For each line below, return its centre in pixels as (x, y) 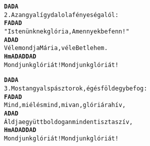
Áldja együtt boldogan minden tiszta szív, (68, 122)
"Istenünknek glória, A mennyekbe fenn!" (67, 31)
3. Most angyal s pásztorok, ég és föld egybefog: (76, 88)
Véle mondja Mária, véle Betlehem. (56, 48)
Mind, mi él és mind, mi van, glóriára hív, (65, 105)
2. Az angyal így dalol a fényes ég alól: (61, 15)
